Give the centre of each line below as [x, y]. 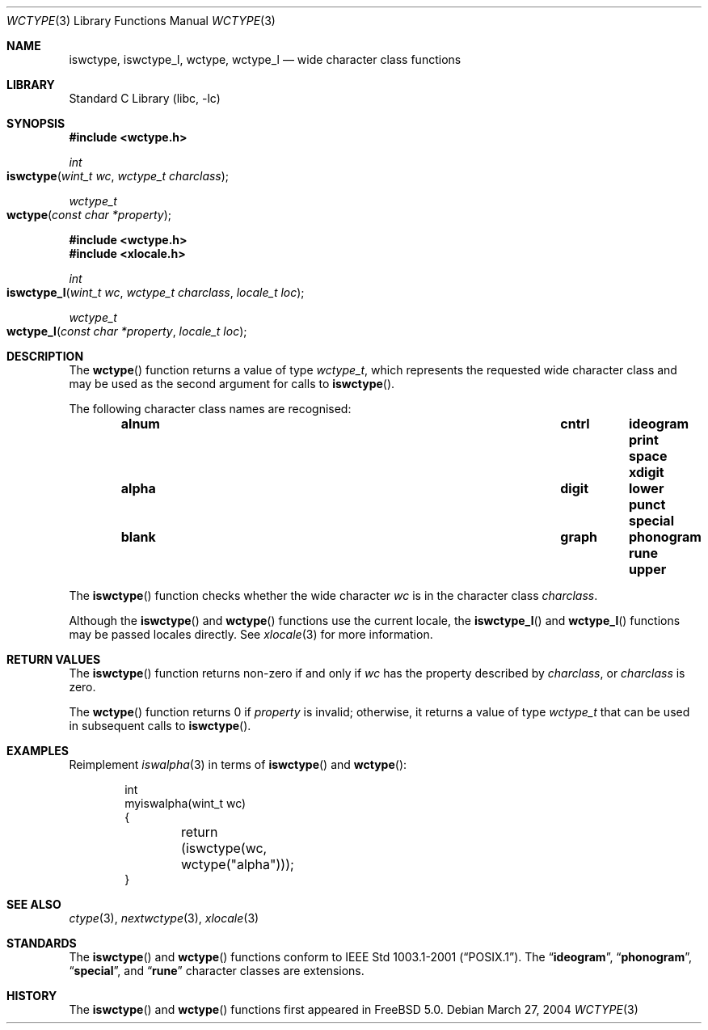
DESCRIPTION [45, 356]
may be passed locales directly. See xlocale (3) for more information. [251, 634]
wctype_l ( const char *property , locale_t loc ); [127, 331]
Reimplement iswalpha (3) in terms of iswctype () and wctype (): [238, 764]
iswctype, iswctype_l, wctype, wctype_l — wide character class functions [265, 59]
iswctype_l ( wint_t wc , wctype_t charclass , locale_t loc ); [156, 292]
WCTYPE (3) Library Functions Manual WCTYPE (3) [141, 21]
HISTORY [32, 996]
